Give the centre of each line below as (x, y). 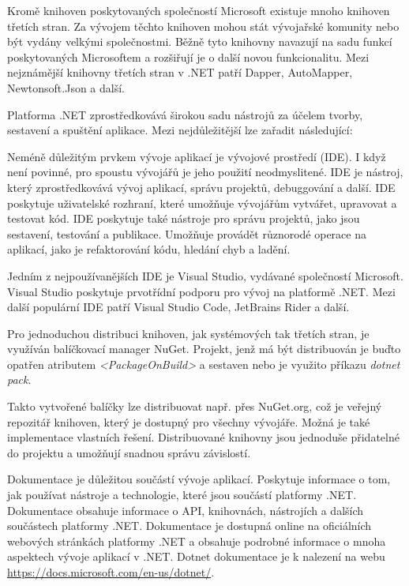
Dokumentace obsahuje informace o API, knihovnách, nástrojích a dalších (186, 510)
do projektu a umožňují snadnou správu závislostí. (129, 452)
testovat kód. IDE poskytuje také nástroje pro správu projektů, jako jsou (184, 218)
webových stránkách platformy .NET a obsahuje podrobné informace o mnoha (197, 541)
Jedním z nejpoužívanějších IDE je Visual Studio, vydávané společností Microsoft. (205, 275)
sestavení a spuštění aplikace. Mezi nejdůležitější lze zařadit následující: (180, 130)
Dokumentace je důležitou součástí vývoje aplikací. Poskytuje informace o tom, (199, 479)
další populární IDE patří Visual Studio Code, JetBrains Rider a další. (178, 307)
